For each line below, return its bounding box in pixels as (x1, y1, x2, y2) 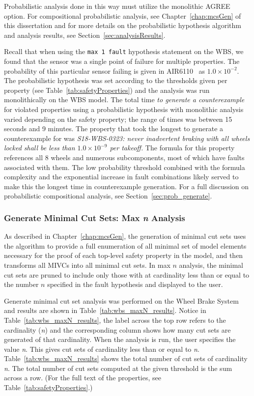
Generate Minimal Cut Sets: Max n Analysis (4, 211, 185, 224)
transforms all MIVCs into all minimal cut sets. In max (4, 259, 170, 270)
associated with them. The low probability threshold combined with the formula (4, 162, 245, 172)
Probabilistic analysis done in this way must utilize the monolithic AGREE (4, 1, 230, 11)
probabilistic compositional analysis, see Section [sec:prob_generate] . (4, 191, 212, 201)
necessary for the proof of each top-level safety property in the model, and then (4, 250, 243, 260)
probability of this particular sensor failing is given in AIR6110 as (4, 65, 205, 76)
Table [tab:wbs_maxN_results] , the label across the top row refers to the (4, 314, 226, 325)
